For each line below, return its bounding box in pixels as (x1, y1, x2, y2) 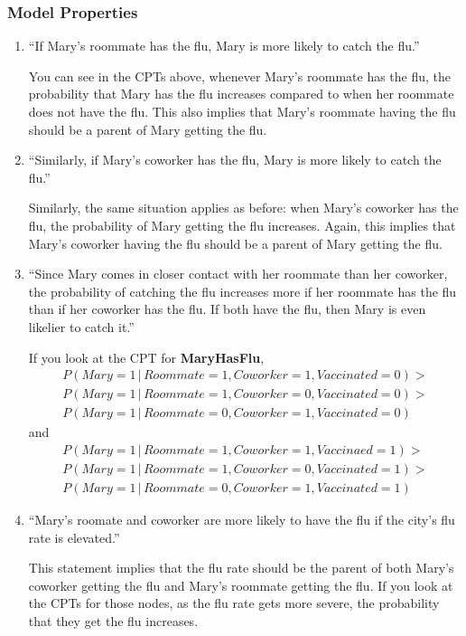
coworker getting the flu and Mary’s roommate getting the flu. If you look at (28, 575, 453, 594)
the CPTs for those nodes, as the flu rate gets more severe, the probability (28, 593, 440, 612)
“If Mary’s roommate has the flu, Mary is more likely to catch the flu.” (28, 36, 420, 55)
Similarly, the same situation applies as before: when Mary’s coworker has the (28, 198, 459, 217)
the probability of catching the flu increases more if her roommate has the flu (28, 281, 457, 300)
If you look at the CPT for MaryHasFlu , (28, 347, 265, 366)
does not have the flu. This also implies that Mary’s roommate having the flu (28, 102, 456, 120)
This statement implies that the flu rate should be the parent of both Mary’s (28, 558, 454, 577)
